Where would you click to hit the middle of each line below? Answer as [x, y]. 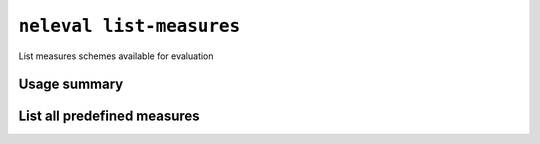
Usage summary [71, 84]
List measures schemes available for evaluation [116, 56]
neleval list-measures [129, 26]
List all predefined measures [109, 116]
